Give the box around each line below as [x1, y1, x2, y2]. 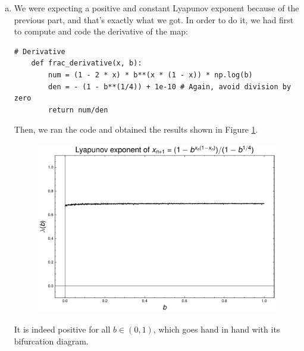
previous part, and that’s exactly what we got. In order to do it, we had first [14, 13, 294, 26]
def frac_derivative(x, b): [31, 59, 142, 68]
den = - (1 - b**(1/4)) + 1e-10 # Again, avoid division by [48, 82, 292, 91]
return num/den [48, 105, 108, 114]
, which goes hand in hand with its [153, 323, 280, 336]
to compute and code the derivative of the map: [14, 25, 188, 37]
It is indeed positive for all [14, 323, 111, 336]
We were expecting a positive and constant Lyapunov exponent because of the [14, 2, 299, 14]
